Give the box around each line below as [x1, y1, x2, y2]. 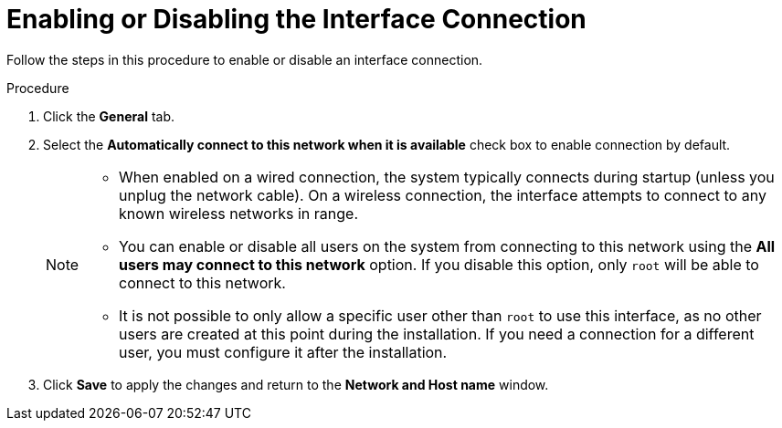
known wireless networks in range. [119, 204, 358, 223]
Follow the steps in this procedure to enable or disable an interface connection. [6, 51, 483, 68]
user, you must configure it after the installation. [119, 342, 448, 361]
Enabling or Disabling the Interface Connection [6, 4, 586, 35]
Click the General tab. [43, 108, 174, 124]
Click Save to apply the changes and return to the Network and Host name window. [43, 376, 549, 392]
